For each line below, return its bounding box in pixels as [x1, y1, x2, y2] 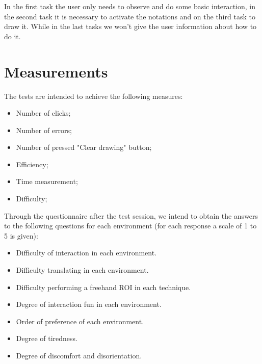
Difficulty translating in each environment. [16, 265, 149, 275]
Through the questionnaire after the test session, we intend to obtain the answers [4, 210, 258, 221]
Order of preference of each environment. [16, 316, 144, 326]
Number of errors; [16, 124, 72, 135]
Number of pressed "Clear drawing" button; [16, 142, 152, 152]
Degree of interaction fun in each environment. [16, 299, 162, 309]
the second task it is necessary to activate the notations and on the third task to [4, 11, 255, 21]
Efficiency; [16, 159, 48, 169]
